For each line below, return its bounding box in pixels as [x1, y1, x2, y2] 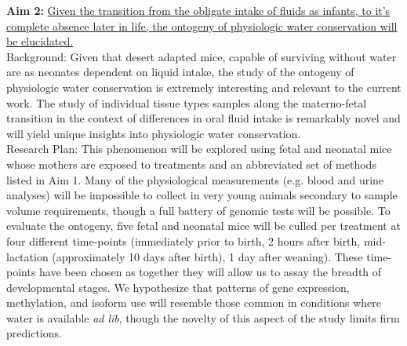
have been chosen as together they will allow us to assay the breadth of [39, 264, 382, 280]
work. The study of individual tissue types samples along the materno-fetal [6, 94, 367, 111]
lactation [6, 248, 49, 264]
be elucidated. [6, 33, 74, 49]
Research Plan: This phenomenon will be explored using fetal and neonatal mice [6, 140, 392, 157]
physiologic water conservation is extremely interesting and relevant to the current [6, 78, 402, 95]
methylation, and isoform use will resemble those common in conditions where [6, 294, 382, 311]
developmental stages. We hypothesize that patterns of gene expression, [6, 279, 350, 295]
